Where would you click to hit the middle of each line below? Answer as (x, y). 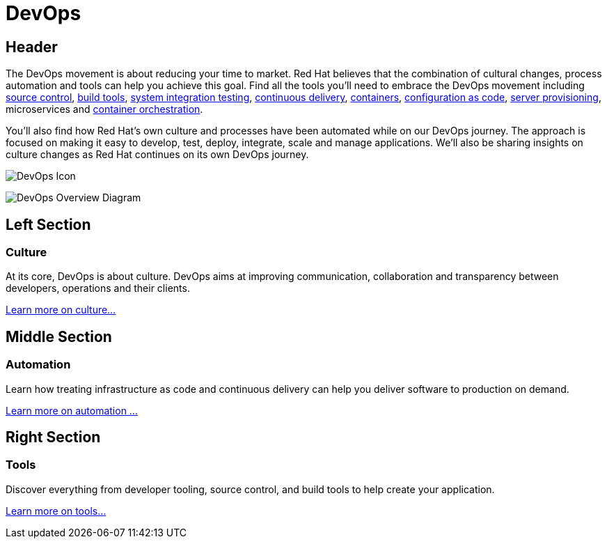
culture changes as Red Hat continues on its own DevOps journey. (157, 155)
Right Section (53, 437)
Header (32, 47)
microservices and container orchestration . (104, 109)
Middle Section (59, 336)
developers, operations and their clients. (98, 288)
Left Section (48, 224)
